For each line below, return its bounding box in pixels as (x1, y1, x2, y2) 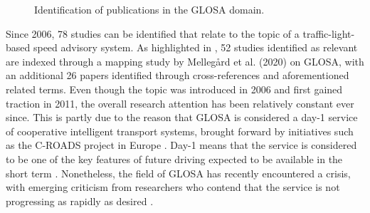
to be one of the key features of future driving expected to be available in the (6, 151, 343, 166)
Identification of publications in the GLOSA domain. (34, 2, 265, 16)
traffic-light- (302, 26, 355, 41)
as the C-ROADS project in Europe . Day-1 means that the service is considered (6, 137, 357, 152)
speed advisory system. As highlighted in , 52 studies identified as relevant (33, 40, 358, 55)
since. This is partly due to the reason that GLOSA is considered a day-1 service (6, 110, 358, 125)
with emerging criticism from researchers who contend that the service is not (6, 180, 340, 194)
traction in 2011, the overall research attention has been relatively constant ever (6, 95, 354, 110)
